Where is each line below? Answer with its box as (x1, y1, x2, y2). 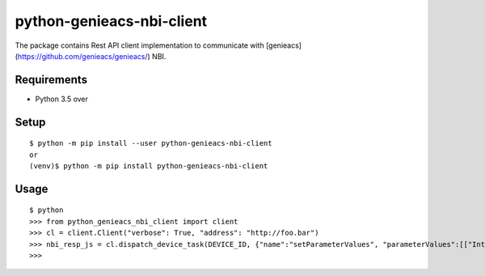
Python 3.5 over (35, 94, 89, 104)
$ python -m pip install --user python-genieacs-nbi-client (29, 138, 272, 148)
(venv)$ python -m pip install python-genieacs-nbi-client (29, 162, 268, 171)
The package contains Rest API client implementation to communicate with (15, 40, 264, 50)
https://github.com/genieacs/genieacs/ (17, 51, 149, 61)
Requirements (15, 73, 88, 87)
